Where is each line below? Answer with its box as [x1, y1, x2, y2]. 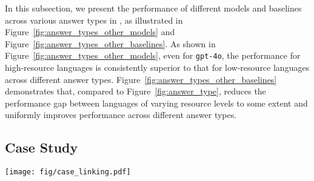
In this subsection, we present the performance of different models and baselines [5, 2, 302, 14]
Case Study [5, 138, 78, 157]
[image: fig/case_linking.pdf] [5, 168, 131, 177]
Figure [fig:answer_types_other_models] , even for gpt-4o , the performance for [5, 49, 301, 62]
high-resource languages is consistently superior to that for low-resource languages [5, 61, 310, 74]
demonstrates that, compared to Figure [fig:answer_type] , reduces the [5, 85, 266, 97]
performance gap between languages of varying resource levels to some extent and [5, 96, 308, 109]
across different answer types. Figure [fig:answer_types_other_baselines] [5, 73, 277, 85]
